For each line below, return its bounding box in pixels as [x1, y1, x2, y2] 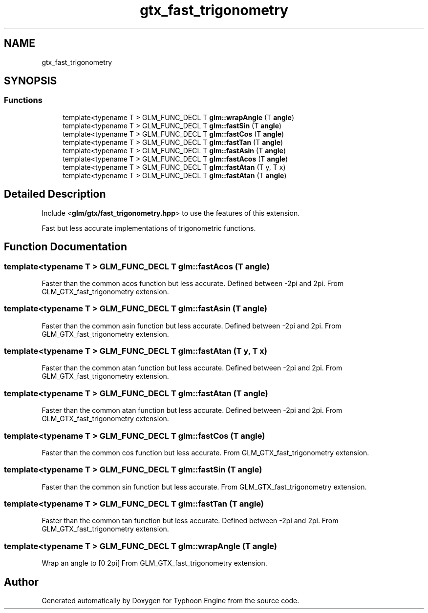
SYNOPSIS [4, 75, 57, 87]
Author [4, 575, 39, 588]
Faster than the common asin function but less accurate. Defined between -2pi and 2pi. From [42, 321, 342, 330]
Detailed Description [4, 188, 106, 201]
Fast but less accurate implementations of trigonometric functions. [42, 224, 256, 232]
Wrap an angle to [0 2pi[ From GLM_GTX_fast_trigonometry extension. [42, 559, 267, 568]
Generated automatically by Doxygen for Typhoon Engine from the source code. [42, 596, 300, 605]
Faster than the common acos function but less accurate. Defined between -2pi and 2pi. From [42, 279, 344, 287]
